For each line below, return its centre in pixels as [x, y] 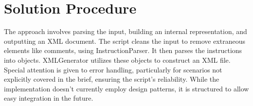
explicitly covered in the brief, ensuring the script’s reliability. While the [112, 79]
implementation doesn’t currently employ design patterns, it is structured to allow [126, 88]
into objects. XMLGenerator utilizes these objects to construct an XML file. [117, 60]
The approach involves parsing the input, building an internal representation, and [126, 31]
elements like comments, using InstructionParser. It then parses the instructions [123, 50]
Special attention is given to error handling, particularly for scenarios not [113, 69]
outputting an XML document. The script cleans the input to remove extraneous [125, 41]
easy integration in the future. [49, 98]
